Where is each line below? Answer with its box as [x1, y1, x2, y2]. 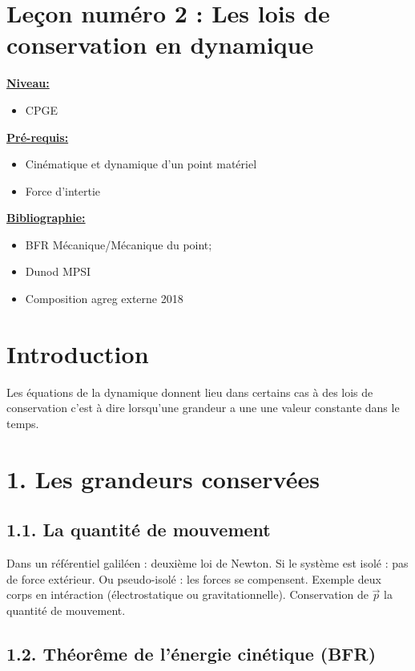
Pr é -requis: [6, 128, 69, 145]
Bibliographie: [6, 209, 86, 226]
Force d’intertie [25, 182, 101, 199]
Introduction [6, 337, 149, 370]
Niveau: [6, 75, 50, 91]
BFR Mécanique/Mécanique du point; [25, 236, 212, 253]
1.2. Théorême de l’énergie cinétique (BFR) [6, 641, 377, 665]
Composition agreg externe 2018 [25, 290, 183, 307]
